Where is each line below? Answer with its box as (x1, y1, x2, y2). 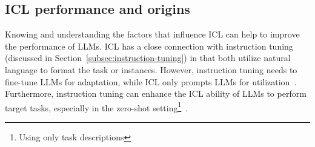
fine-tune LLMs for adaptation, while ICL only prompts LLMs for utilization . (5, 75, 297, 88)
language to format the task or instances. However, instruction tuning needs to (5, 63, 297, 76)
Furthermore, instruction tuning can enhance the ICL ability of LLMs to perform (5, 87, 307, 100)
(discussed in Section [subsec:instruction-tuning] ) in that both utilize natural (5, 51, 291, 64)
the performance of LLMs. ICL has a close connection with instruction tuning (5, 39, 293, 52)
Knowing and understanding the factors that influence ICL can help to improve (5, 28, 300, 41)
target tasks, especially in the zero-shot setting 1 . (5, 99, 188, 114)
